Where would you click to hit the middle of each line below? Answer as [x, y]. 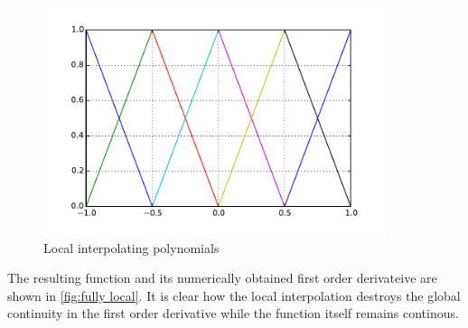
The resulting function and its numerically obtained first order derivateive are [222, 278]
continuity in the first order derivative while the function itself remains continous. [233, 313]
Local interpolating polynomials [131, 247]
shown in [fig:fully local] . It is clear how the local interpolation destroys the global [234, 295]
